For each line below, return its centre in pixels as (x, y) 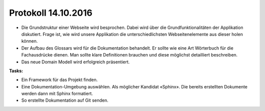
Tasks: (16, 71)
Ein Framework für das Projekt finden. (60, 80)
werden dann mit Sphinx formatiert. (57, 94)
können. (29, 41)
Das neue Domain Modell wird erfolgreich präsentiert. (76, 62)
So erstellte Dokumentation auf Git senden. (65, 100)
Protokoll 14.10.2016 (51, 13)
